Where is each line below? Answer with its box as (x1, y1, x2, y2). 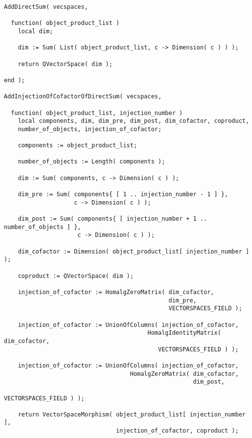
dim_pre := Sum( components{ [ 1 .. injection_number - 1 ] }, (18, 191, 229, 198)
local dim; (18, 27, 53, 35)
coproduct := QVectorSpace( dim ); (18, 272, 134, 279)
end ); (4, 76, 25, 84)
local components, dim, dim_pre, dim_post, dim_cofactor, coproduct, (18, 117, 250, 125)
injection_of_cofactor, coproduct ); (116, 427, 239, 435)
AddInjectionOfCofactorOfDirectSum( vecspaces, (4, 93, 162, 100)
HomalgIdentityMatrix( (147, 329, 221, 337)
